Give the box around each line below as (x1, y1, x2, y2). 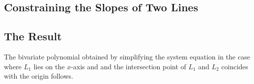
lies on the (33, 61, 65, 71)
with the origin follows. (4, 71, 73, 81)
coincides (221, 61, 249, 71)
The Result (4, 28, 62, 44)
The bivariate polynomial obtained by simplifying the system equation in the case (4, 51, 250, 61)
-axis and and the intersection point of (71, 61, 186, 71)
